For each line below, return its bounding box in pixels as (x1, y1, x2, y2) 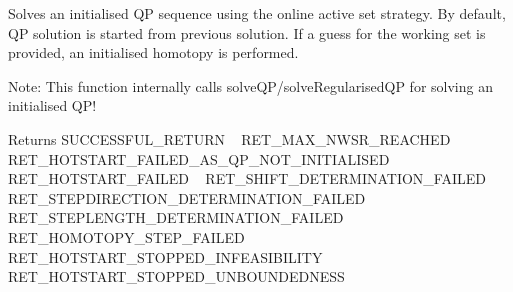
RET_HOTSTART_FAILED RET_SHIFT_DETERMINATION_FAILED (8, 168, 486, 189)
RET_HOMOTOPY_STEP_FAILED (8, 226, 245, 247)
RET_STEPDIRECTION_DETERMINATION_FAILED (8, 187, 366, 208)
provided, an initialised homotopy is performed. (8, 42, 299, 63)
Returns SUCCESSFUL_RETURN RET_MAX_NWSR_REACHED (8, 128, 451, 149)
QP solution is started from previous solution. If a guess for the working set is (8, 22, 486, 43)
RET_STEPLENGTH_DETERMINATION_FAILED (8, 207, 344, 228)
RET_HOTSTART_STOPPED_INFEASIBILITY (8, 246, 323, 267)
